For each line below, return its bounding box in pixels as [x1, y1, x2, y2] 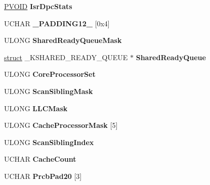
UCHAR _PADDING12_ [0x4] [4, 18, 110, 28]
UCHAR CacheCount [4, 154, 76, 164]
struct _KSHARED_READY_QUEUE [4, 52, 128, 62]
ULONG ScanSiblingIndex [4, 136, 94, 147]
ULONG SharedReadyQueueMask [4, 35, 122, 45]
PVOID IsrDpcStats [4, 1, 72, 11]
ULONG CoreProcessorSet [4, 69, 96, 79]
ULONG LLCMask [4, 103, 68, 113]
